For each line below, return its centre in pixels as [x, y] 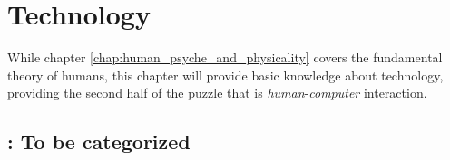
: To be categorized [99, 141]
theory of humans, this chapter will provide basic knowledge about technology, [225, 75]
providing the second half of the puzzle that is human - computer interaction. [217, 93]
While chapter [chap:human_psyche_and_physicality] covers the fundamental [225, 57]
